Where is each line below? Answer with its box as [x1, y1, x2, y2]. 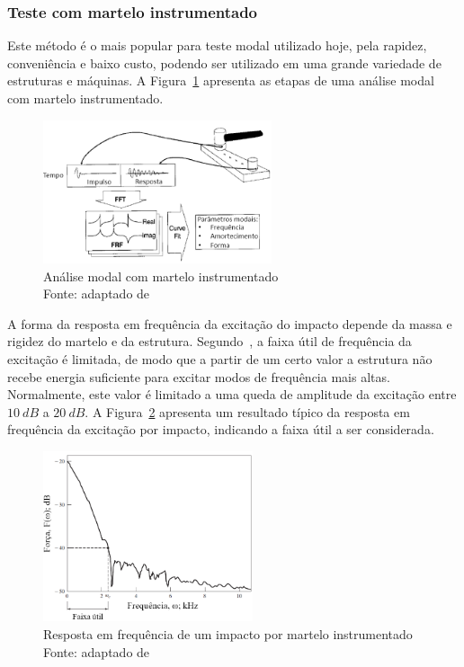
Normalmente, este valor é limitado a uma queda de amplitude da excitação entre [7, 385, 457, 404]
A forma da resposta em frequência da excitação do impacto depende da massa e [7, 314, 452, 333]
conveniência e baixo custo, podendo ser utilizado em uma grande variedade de [7, 53, 442, 72]
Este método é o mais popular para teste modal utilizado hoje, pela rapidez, [7, 36, 427, 55]
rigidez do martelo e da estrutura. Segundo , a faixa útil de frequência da [7, 332, 412, 351]
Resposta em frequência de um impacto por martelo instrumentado [43, 624, 413, 643]
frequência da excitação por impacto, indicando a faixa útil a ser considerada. [7, 420, 434, 439]
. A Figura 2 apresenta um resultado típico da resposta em [85, 402, 410, 421]
